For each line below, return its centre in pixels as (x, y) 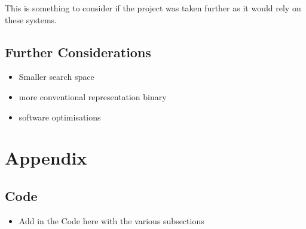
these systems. (31, 19)
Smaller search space (56, 77)
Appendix (46, 158)
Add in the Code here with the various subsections (111, 220)
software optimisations (60, 117)
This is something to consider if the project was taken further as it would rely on (153, 8)
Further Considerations (78, 52)
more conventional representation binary (93, 96)
